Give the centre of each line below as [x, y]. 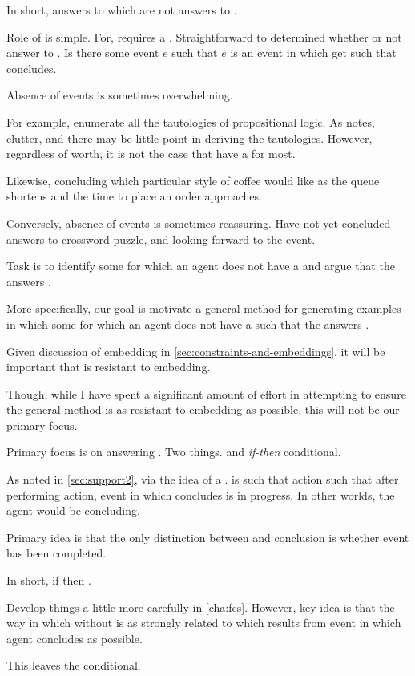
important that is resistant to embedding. [109, 367]
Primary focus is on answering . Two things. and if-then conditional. [174, 452]
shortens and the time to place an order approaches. [134, 196]
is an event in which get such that [313, 53]
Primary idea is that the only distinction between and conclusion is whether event [208, 537]
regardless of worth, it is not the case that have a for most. [151, 154]
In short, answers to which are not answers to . [122, 10]
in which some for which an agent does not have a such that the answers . [188, 324]
